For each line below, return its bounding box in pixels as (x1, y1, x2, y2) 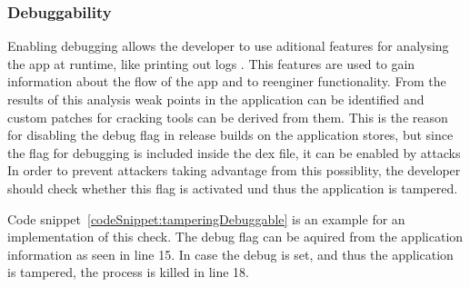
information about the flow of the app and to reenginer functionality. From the (7, 72, 446, 91)
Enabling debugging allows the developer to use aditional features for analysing (7, 36, 449, 55)
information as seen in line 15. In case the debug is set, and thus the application (7, 244, 454, 263)
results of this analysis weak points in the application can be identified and (7, 90, 425, 108)
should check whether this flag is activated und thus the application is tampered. (7, 178, 458, 197)
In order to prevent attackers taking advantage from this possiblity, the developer (7, 161, 461, 180)
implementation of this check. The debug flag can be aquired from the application (7, 227, 464, 246)
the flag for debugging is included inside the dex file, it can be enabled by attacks (7, 143, 461, 162)
